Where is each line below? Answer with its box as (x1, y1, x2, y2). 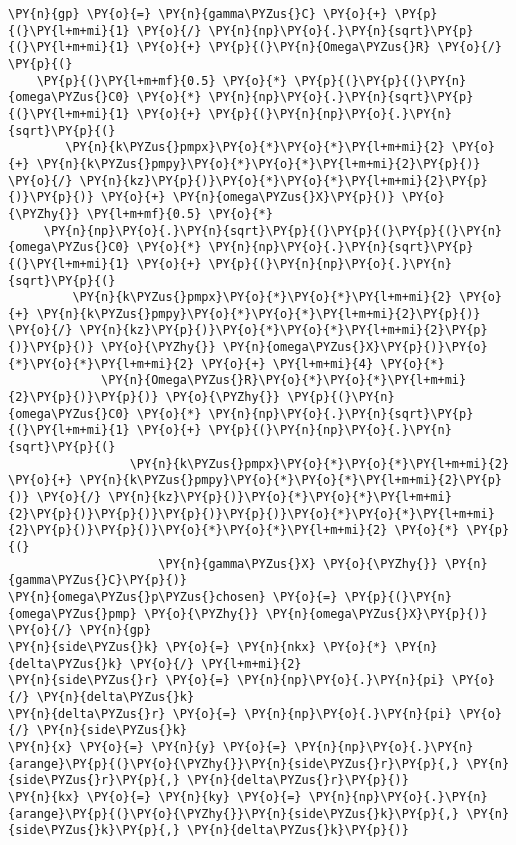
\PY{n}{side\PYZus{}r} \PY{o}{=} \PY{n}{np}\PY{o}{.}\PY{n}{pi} (8, 673, 445, 688)
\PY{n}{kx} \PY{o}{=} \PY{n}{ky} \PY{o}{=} (8, 789, 302, 804)
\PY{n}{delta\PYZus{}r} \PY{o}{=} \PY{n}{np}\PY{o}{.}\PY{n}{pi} (8, 706, 452, 721)
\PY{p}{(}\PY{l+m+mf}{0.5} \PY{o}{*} (36, 73, 288, 88)
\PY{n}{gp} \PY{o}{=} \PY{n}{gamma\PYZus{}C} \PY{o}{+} (8, 7, 388, 21)
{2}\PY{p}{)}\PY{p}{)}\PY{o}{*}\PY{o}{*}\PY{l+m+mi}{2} (8, 523, 388, 538)
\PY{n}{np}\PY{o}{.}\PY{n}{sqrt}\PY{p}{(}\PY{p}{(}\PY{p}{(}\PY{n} (43, 223, 502, 238)
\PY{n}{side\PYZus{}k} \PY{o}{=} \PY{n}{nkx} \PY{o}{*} (8, 639, 388, 654)
